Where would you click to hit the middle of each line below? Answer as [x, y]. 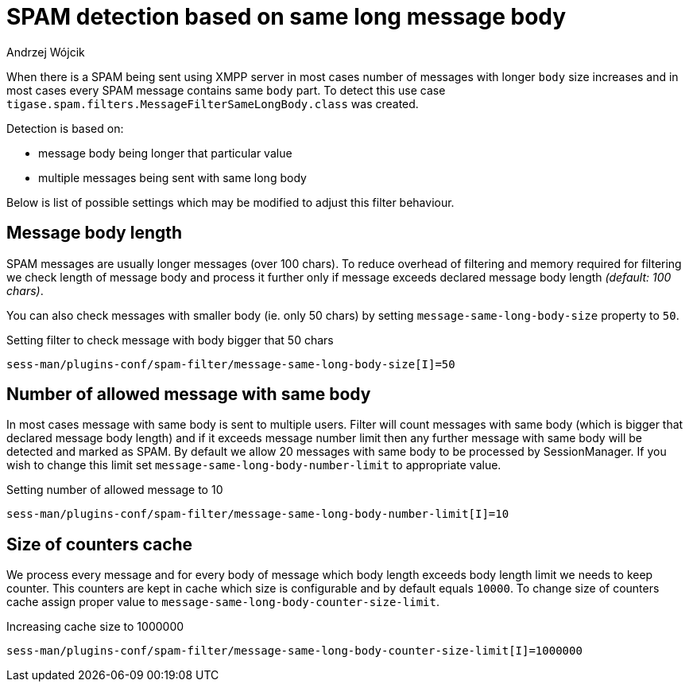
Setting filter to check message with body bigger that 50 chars [170, 340]
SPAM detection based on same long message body [286, 17]
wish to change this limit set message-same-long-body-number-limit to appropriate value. [254, 465]
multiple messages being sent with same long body [172, 177]
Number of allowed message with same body [189, 395]
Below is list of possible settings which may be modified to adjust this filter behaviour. [230, 202]
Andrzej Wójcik [46, 52]
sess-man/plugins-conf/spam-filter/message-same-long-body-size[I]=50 [231, 364]
